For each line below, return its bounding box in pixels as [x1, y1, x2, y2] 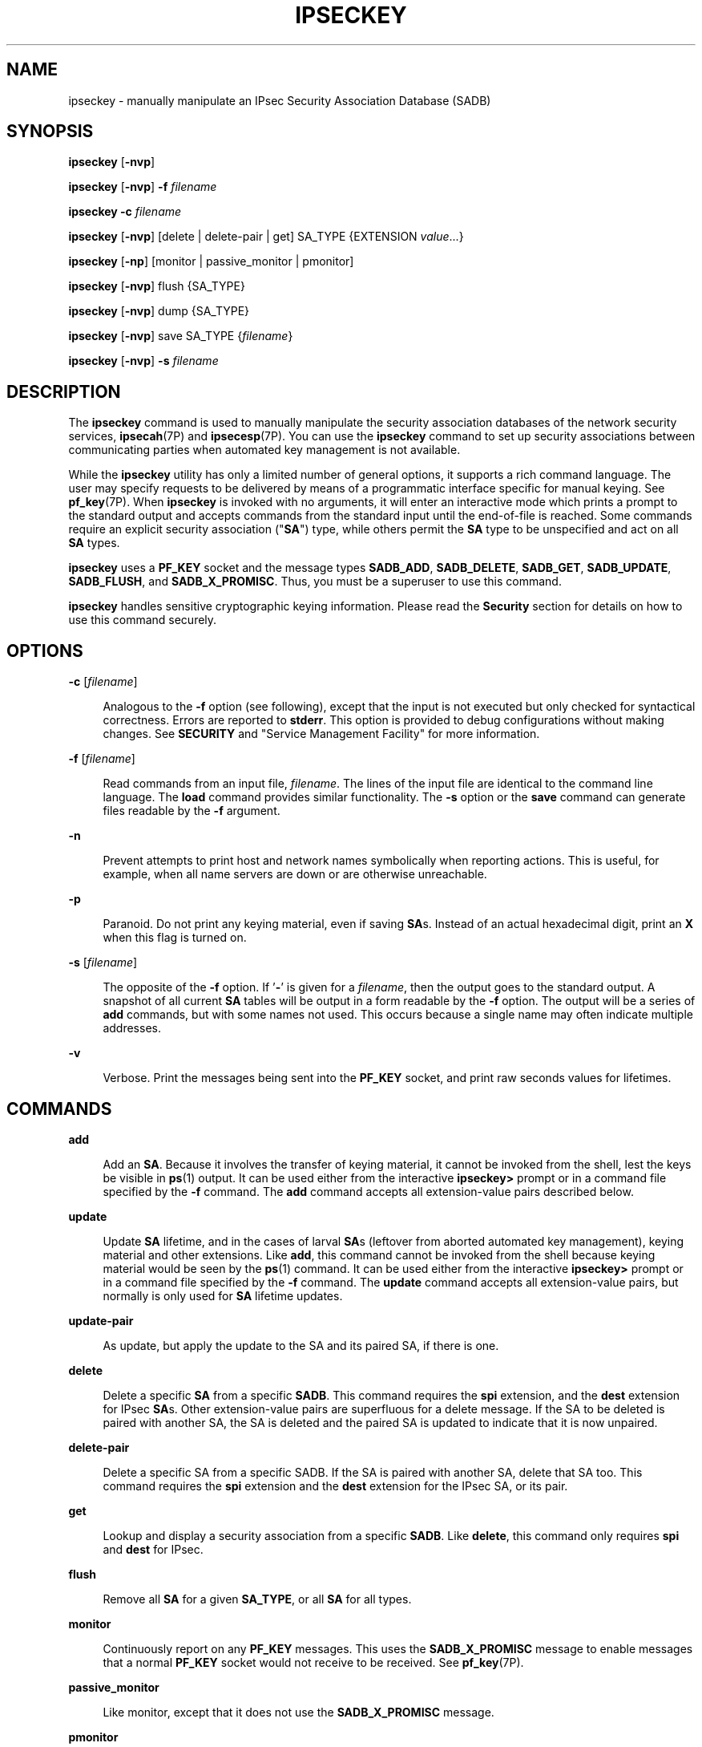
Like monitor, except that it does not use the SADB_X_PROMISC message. [103, 1704, 494, 1719]
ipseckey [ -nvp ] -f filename [68, 180, 217, 194]
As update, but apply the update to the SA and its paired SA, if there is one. [103, 1338, 499, 1352]
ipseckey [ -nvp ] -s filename [68, 354, 219, 368]
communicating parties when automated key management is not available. [68, 443, 461, 457]
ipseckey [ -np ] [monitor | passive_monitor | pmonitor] [68, 254, 354, 269]
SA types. [68, 536, 120, 550]
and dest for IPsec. [103, 1542, 204, 1556]
